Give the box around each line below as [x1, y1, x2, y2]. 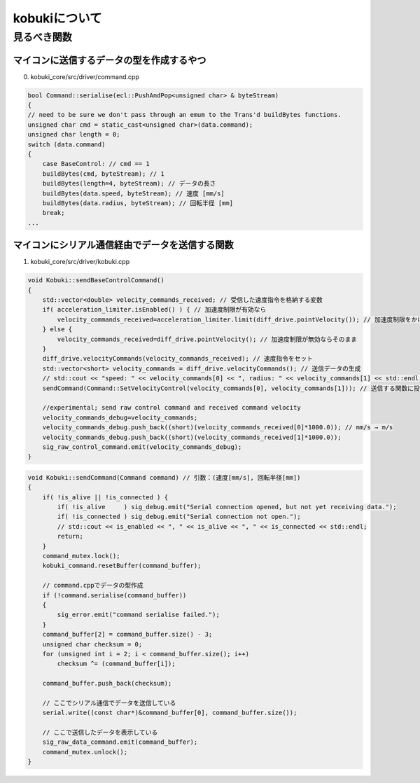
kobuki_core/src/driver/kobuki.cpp [30, 258, 130, 266]
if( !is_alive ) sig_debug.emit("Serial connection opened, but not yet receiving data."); [57, 503, 397, 511]
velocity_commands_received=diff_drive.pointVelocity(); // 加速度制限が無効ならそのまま [57, 335, 357, 343]
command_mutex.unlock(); [42, 748, 128, 756]
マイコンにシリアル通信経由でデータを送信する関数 [13, 239, 234, 251]
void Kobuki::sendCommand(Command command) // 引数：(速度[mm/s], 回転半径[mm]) [27, 473, 301, 481]
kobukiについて [13, 11, 102, 26]
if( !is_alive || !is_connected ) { [42, 493, 168, 501]
